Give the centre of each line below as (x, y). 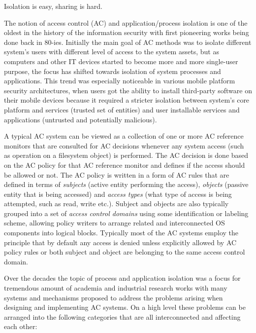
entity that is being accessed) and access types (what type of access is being (118, 194)
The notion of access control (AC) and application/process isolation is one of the (126, 22)
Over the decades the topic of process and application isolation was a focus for (122, 278)
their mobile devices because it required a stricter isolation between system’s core (127, 100)
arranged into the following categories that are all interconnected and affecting (122, 316)
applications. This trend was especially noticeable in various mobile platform (120, 81)
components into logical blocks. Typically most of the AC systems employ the (121, 233)
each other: (21, 326)
